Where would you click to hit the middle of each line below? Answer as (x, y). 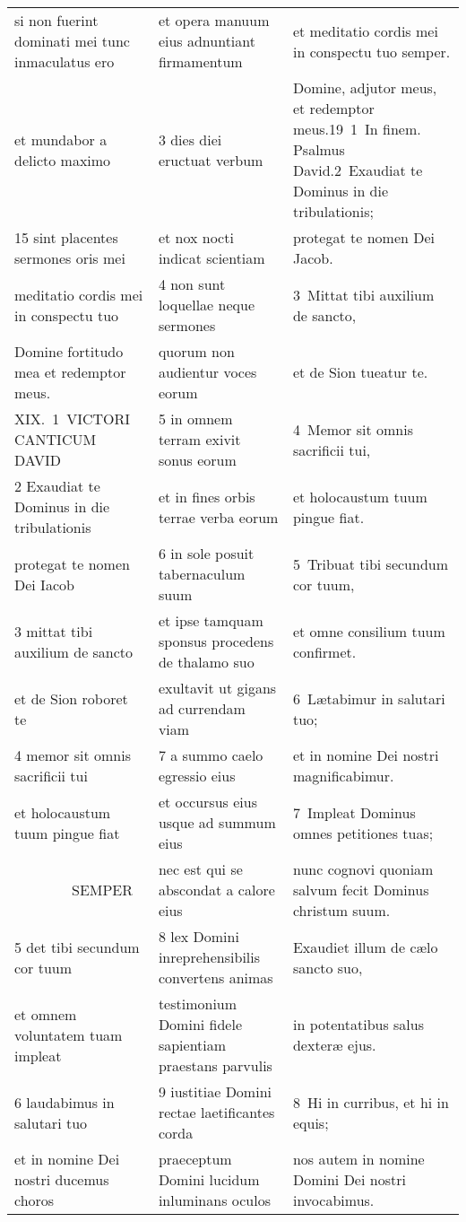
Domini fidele (200, 1024)
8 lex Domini (198, 936)
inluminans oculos (214, 1200)
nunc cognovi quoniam (363, 869)
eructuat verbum (211, 160)
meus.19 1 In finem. (357, 129)
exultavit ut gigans (217, 688)
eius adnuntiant (207, 41)
